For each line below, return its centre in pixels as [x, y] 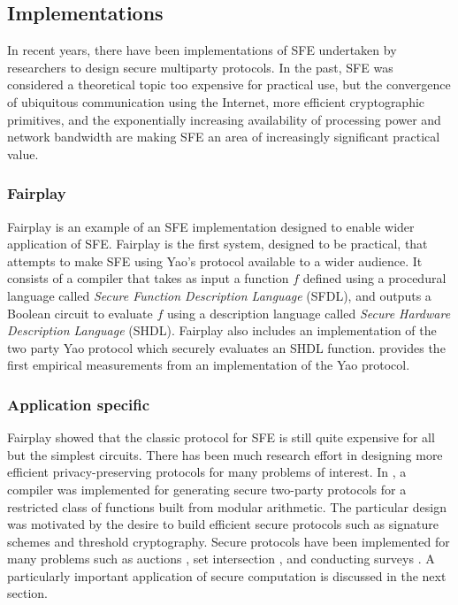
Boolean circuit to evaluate [80, 313]
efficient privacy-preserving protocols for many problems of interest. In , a [207, 472]
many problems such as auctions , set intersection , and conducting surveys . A [221, 559]
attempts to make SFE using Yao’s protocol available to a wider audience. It [215, 260]
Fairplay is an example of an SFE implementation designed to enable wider [211, 226]
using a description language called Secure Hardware [309, 313]
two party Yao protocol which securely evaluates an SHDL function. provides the [226, 347]
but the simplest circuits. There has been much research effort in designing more [225, 454]
